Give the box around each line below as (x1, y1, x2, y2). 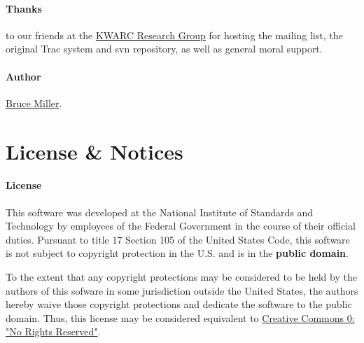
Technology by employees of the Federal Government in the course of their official (6, 218, 356, 233)
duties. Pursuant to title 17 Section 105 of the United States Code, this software (6, 232, 350, 246)
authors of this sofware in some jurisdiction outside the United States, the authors (6, 283, 358, 297)
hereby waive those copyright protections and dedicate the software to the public (6, 297, 352, 311)
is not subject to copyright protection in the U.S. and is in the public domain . (6, 246, 349, 260)
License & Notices (6, 136, 183, 165)
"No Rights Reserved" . (6, 324, 101, 339)
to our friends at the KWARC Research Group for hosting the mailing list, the (6, 27, 343, 42)
